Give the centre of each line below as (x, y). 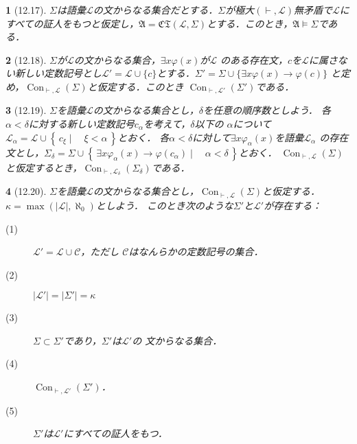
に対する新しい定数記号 (81, 124)
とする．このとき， (250, 23)
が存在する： (293, 205)
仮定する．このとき (140, 86)
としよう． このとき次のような (164, 205)
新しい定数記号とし (58, 73)
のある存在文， (254, 59)
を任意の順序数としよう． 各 (267, 110)
